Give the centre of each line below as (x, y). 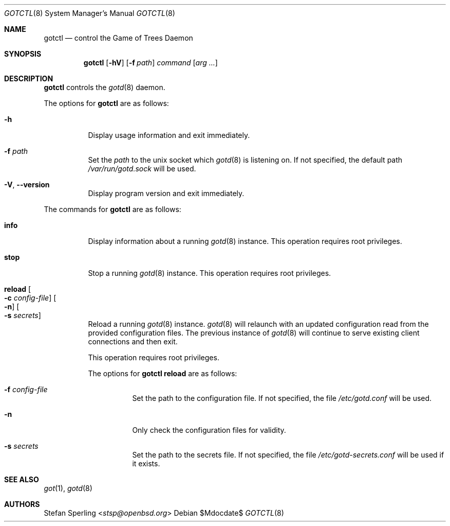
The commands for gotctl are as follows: (113, 209)
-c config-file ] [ (30, 298)
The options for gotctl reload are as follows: (163, 373)
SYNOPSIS (23, 54)
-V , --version (27, 185)
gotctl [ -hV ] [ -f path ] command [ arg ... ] (151, 63)
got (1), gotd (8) (68, 488)
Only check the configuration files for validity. (209, 430)
